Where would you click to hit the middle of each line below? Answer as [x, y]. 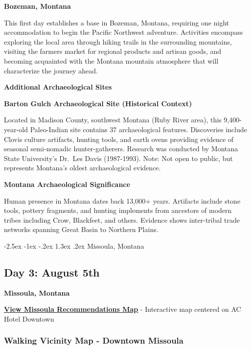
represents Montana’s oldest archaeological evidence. [82, 168]
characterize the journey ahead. [51, 70]
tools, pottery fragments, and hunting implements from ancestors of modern [118, 210]
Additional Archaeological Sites [58, 87]
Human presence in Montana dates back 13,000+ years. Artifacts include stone [122, 200]
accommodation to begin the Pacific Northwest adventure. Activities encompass [124, 32]
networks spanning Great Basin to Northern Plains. [81, 229]
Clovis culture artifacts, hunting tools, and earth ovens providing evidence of [119, 139]
